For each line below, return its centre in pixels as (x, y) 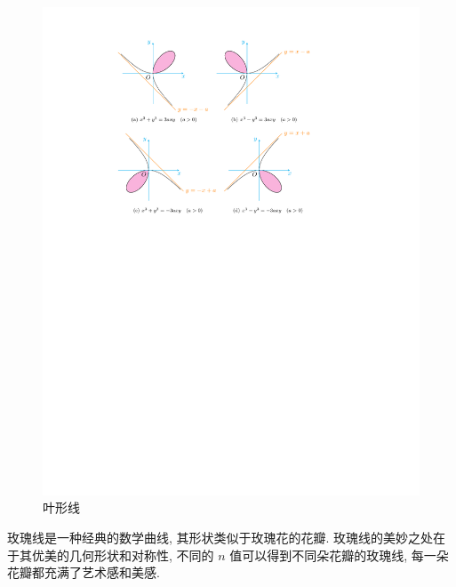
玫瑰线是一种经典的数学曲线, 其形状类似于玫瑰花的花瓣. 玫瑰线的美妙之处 (220, 538)
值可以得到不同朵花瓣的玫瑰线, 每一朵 (339, 555)
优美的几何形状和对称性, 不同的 (123, 555)
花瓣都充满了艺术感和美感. (84, 572)
